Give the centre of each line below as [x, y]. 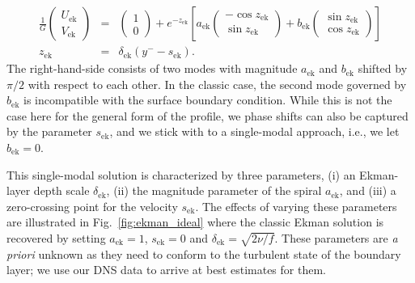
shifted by [383, 68]
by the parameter [49, 131]
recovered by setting [56, 238]
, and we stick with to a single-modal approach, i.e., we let [254, 131]
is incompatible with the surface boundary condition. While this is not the [208, 100]
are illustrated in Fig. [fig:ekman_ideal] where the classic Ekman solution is [195, 222]
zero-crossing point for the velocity [92, 206]
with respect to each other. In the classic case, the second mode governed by [217, 84]
